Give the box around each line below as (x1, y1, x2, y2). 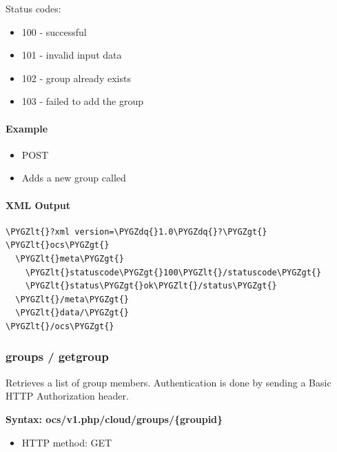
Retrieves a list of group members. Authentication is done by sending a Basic (6, 375, 331, 389)
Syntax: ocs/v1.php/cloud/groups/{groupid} (6, 411, 223, 426)
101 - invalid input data (21, 48, 122, 62)
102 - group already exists (21, 70, 131, 85)
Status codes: (6, 1, 61, 15)
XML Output (6, 197, 70, 212)
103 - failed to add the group (21, 94, 144, 108)
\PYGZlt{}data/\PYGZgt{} (15, 308, 129, 318)
